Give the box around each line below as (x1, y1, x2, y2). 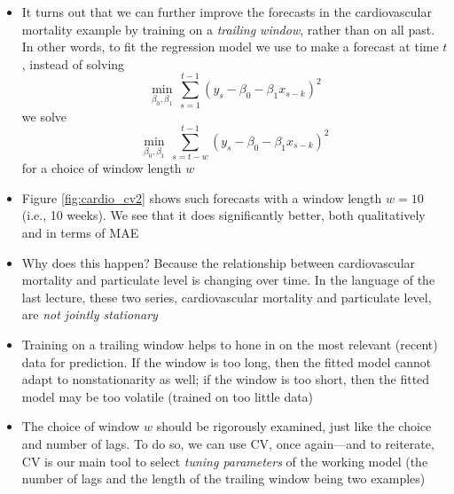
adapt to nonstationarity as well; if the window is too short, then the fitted (21, 370, 430, 388)
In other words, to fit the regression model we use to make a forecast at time (21, 37, 439, 56)
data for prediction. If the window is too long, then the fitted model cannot (21, 352, 432, 371)
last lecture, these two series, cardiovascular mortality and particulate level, (21, 287, 432, 306)
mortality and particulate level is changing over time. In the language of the (21, 271, 435, 289)
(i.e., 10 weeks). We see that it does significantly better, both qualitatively (21, 206, 426, 224)
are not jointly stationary (21, 305, 158, 324)
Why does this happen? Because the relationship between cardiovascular (21, 253, 416, 271)
